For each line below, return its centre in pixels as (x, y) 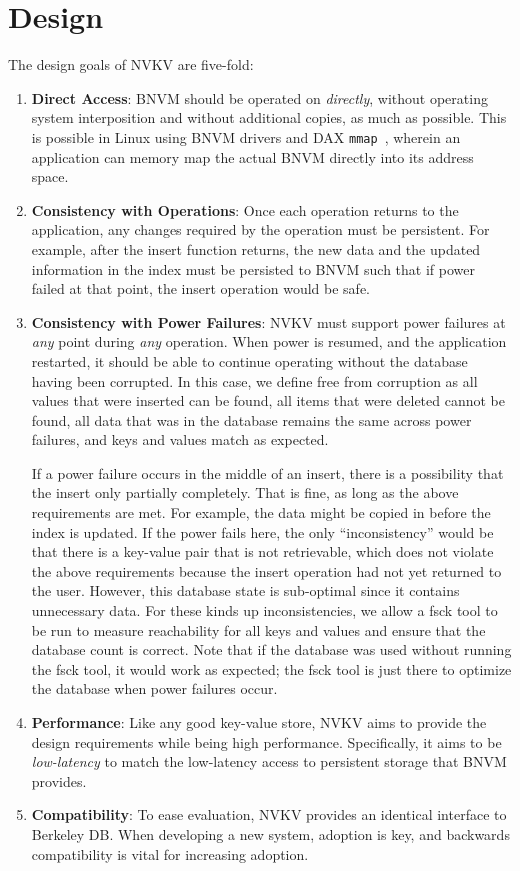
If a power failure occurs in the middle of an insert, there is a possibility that (267, 472)
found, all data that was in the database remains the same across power (251, 419)
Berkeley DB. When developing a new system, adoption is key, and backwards (270, 833)
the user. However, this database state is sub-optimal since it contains (245, 590)
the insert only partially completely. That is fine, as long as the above (245, 492)
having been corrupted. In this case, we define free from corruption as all (254, 380)
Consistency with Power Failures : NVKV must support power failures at (268, 321)
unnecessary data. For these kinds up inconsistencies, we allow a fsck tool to (264, 610)
